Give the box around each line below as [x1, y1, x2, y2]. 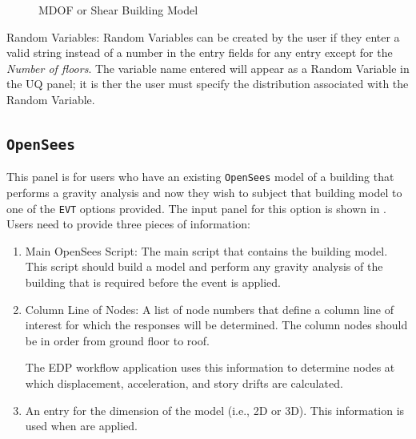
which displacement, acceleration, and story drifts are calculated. [25, 375, 343, 391]
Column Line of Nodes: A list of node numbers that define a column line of [25, 300, 394, 317]
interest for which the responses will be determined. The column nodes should [25, 316, 408, 333]
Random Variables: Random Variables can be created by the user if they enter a [6, 28, 400, 45]
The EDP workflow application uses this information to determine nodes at [25, 359, 395, 376]
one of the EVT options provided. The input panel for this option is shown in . [6, 199, 386, 216]
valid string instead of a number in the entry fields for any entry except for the [6, 44, 393, 61]
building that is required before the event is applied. [25, 274, 281, 291]
